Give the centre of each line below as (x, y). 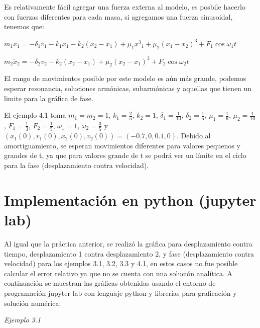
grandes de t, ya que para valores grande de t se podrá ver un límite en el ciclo (125, 155)
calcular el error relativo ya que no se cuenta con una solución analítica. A (118, 273)
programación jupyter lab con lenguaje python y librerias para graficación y (120, 293)
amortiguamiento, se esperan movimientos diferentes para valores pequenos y (122, 145)
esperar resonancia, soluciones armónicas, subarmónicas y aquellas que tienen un (128, 88)
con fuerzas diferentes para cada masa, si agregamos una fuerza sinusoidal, (118, 16)
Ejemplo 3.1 (23, 320)
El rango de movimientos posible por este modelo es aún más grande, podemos (125, 78)
